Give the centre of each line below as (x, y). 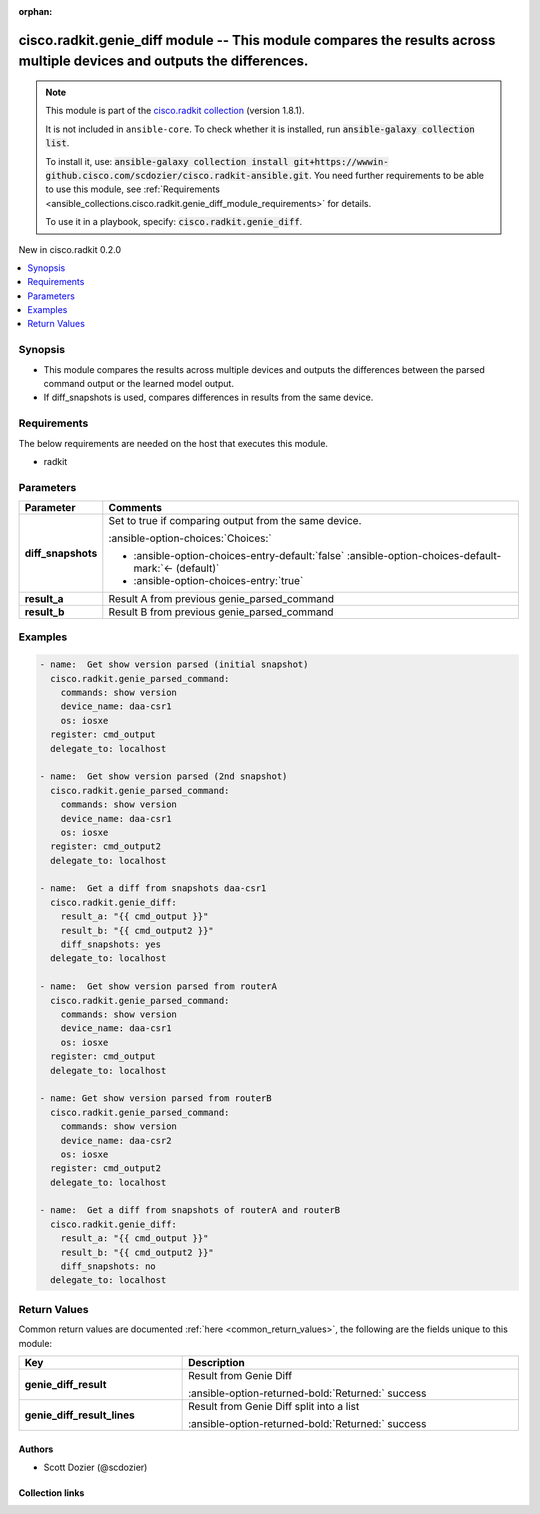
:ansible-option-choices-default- (424, 556)
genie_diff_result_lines (79, 1415)
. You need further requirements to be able (396, 175)
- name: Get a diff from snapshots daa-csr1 (153, 888)
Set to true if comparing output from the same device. (235, 521)
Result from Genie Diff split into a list (274, 1406)
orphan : (35, 11)
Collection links (51, 1492)
